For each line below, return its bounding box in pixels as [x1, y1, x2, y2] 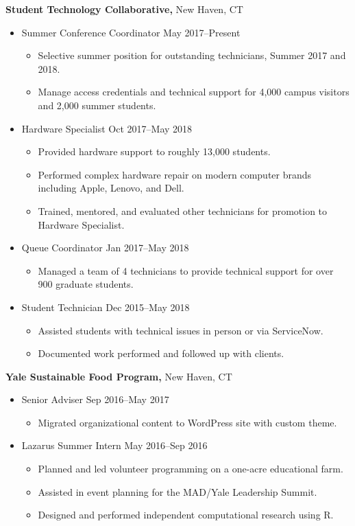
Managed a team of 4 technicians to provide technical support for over [38, 263, 334, 277]
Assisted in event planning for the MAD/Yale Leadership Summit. [38, 484, 317, 499]
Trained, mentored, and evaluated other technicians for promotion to [38, 203, 328, 218]
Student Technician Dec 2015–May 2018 [21, 299, 190, 314]
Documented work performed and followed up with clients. [38, 346, 284, 361]
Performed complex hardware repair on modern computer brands [38, 167, 312, 181]
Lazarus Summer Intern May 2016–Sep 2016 [21, 438, 208, 453]
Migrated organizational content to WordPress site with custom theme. [38, 415, 337, 429]
